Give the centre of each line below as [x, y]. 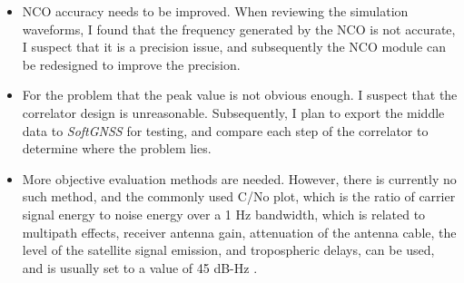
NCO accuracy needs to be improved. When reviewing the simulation [215, 11]
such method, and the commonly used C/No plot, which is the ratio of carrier [239, 196]
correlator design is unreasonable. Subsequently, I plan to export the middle [233, 112]
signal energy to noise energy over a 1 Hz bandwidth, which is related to [224, 214]
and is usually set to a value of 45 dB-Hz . [140, 267]
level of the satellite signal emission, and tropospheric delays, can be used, [228, 250]
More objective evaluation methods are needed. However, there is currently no [239, 178]
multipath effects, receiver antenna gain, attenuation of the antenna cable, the [239, 232]
